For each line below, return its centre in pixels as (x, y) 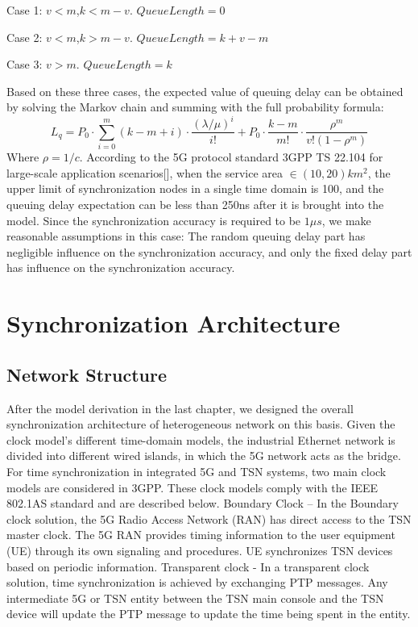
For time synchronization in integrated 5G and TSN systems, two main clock (197, 471)
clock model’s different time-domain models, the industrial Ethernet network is (201, 439)
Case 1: (25, 10)
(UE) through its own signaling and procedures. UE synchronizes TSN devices (200, 550)
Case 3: (25, 64)
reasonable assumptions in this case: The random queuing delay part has (186, 236)
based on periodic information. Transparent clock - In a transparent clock (188, 566)
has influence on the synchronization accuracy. (121, 268)
